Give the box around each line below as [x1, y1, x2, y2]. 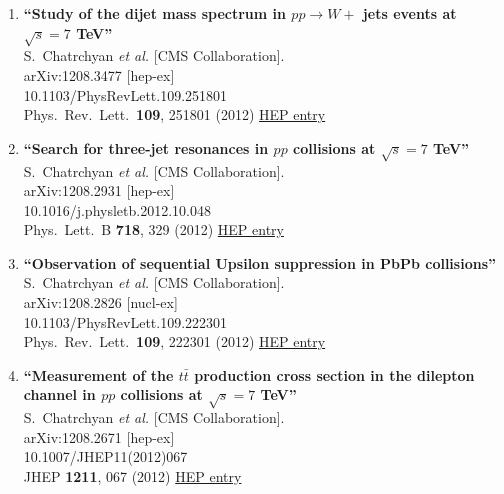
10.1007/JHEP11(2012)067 [23, 446, 188, 467]
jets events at [362, 3, 457, 23]
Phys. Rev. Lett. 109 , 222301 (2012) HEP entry [23, 331, 326, 352]
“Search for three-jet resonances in [23, 137, 269, 158]
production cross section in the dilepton [194, 364, 475, 385]
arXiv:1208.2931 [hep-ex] [23, 180, 175, 201]
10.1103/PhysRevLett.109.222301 [23, 311, 228, 332]
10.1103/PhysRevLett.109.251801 [23, 84, 228, 105]
